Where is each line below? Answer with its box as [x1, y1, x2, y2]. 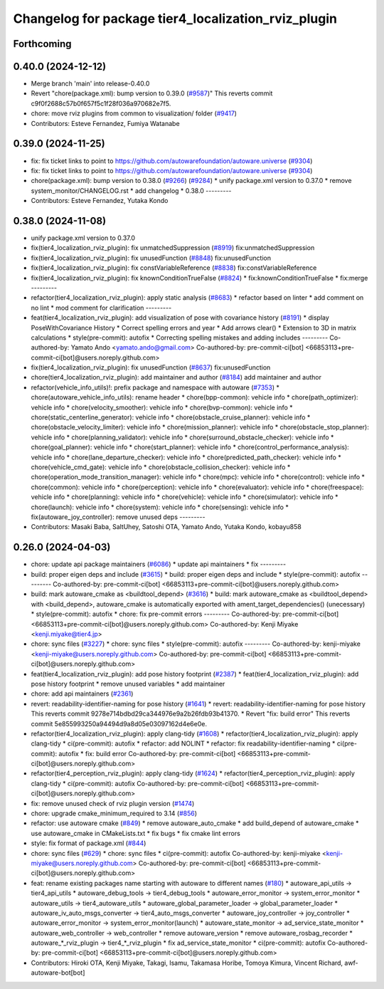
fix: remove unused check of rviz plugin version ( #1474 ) [31, 799, 195, 807]
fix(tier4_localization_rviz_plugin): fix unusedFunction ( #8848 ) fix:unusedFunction [31, 253, 272, 262]
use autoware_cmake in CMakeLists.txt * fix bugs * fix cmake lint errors [31, 829, 241, 837]
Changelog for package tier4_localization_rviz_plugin [13, 11, 338, 26]
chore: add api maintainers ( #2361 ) [31, 689, 134, 698]
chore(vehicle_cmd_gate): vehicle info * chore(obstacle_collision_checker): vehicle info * [31, 463, 291, 471]
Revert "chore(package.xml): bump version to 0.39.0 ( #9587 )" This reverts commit [31, 89, 273, 98]
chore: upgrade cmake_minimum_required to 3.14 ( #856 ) [31, 809, 198, 818]
